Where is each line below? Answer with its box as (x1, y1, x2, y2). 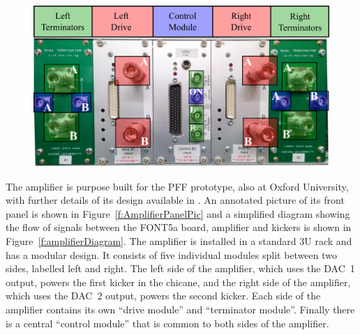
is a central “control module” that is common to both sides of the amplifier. (6, 315, 329, 330)
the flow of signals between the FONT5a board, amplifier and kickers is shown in (6, 220, 352, 234)
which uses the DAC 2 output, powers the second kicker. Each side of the (6, 288, 321, 303)
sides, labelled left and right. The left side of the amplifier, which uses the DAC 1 (6, 261, 355, 276)
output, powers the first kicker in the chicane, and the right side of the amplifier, (6, 274, 351, 289)
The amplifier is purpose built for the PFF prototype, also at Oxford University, (6, 179, 349, 193)
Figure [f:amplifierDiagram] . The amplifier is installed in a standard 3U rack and (6, 234, 352, 248)
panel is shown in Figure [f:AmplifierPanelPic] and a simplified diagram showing (6, 206, 350, 221)
